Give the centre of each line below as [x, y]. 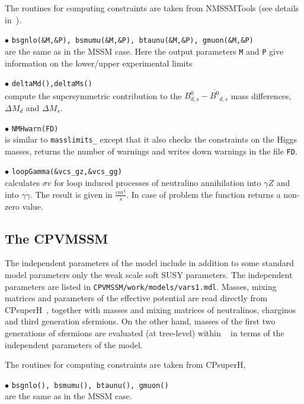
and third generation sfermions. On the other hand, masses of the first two [140, 321]
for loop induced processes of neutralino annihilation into [158, 183]
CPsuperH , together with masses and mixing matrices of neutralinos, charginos [151, 309]
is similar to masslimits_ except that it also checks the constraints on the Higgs [151, 139]
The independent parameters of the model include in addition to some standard [150, 263]
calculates [23, 183]
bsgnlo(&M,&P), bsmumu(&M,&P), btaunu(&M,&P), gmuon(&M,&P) [132, 41]
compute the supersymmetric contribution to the [93, 95]
